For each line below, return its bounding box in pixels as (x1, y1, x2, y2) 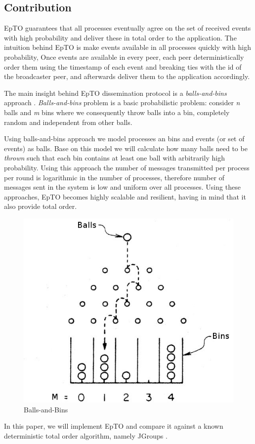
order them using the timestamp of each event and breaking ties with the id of (4, 61, 242, 72)
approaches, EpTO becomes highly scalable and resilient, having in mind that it (4, 191, 246, 202)
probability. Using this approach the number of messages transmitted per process (4, 162, 250, 172)
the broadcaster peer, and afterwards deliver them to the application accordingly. (4, 71, 250, 81)
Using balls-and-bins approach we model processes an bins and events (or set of (4, 133, 245, 144)
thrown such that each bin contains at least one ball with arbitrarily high (4, 153, 225, 163)
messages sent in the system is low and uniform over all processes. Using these (4, 182, 241, 192)
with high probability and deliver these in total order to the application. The (4, 32, 237, 42)
